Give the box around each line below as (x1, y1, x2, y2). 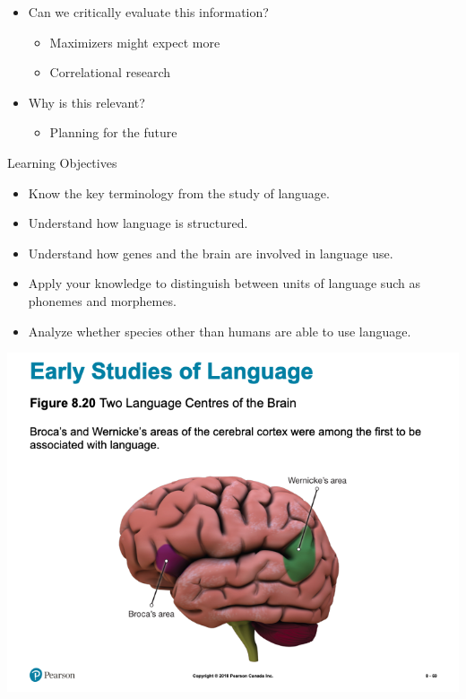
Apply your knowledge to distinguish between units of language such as (28, 274, 420, 293)
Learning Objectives (7, 153, 117, 171)
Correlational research (49, 63, 170, 82)
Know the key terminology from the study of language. (28, 183, 330, 202)
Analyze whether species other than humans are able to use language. (28, 321, 411, 340)
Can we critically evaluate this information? (28, 3, 269, 21)
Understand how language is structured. (28, 214, 248, 232)
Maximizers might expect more (49, 32, 220, 51)
